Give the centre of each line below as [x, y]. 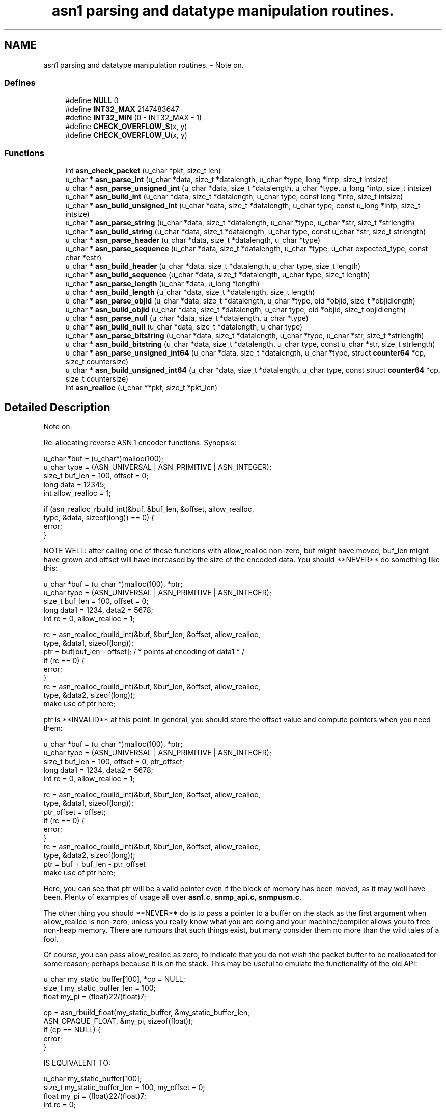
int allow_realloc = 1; [77, 493]
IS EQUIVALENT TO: [77, 1063]
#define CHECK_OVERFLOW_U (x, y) [126, 135]
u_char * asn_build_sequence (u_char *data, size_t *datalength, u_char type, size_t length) [218, 275]
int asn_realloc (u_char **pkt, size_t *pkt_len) [142, 388]
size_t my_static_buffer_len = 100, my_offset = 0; [124, 1087]
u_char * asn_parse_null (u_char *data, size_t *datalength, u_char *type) [187, 318]
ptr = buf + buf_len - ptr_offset [94, 864]
